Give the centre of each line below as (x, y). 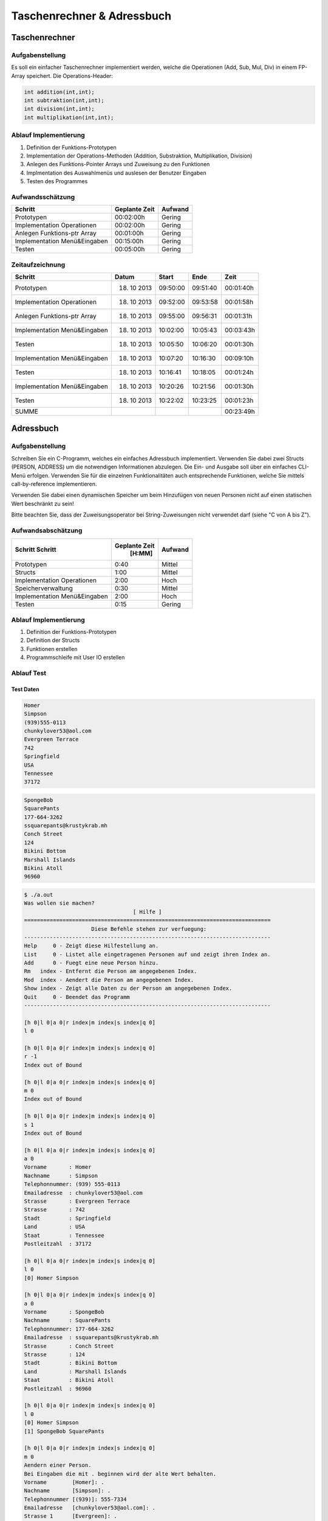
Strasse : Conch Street (69, 1346)
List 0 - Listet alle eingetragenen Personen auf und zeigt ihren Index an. (147, 954)
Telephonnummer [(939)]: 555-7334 (75, 1499)
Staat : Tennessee (64, 1235)
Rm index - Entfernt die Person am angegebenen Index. (111, 971)
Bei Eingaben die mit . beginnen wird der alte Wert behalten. (120, 1474)
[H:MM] (141, 554)
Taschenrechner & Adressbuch (91, 16)
